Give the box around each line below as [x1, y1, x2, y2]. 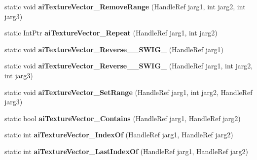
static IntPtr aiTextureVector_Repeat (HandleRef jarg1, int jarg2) [4, 28, 218, 38]
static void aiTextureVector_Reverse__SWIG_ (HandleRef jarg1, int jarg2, [4, 61, 253, 71]
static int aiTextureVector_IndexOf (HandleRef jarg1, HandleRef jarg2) [4, 129, 233, 140]
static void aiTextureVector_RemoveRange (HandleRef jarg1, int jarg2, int [4, 1, 246, 11]
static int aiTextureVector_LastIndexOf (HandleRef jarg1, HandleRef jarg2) [4, 146, 248, 156]
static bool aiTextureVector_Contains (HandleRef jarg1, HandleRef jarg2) [4, 113, 241, 123]
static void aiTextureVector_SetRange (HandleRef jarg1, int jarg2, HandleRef [4, 87, 253, 97]
